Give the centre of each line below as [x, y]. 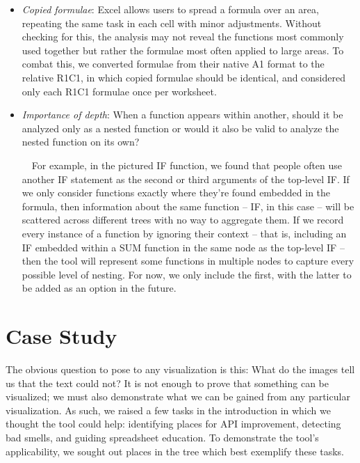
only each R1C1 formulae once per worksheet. [119, 91]
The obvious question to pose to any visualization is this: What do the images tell [180, 369]
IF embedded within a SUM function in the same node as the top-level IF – [183, 247]
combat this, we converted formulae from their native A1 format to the [173, 64]
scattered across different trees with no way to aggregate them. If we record [183, 220]
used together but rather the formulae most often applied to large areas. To [183, 50]
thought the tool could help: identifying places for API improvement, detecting [173, 424]
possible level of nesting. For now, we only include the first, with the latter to [187, 274]
